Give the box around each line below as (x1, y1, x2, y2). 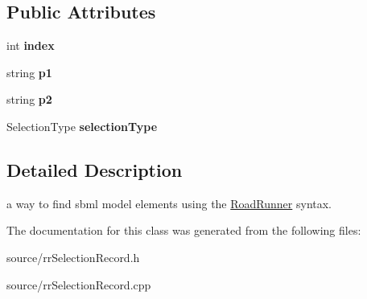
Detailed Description (6, 157, 183, 182)
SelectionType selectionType (6, 117, 158, 134)
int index (6, 37, 55, 54)
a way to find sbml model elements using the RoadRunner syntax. (6, 195, 332, 211)
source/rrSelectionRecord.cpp (6, 276, 151, 293)
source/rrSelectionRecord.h (6, 248, 140, 265)
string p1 (6, 63, 52, 80)
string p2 (6, 91, 52, 108)
